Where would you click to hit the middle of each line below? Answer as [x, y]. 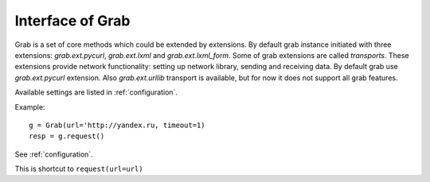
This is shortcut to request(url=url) [79, 169]
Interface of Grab [72, 21]
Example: [30, 106]
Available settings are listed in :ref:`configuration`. [96, 92]
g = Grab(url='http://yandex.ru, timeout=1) [117, 125]
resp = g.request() [67, 136]
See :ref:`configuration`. [54, 154]
